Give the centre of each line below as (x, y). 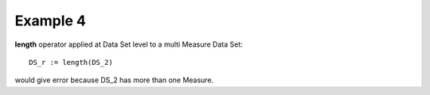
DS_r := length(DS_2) (71, 62)
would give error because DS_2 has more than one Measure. (114, 80)
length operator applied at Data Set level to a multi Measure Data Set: (129, 44)
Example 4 (51, 21)
